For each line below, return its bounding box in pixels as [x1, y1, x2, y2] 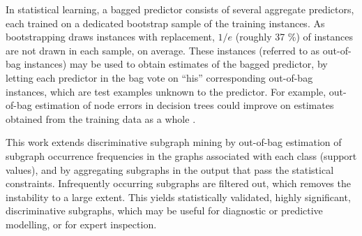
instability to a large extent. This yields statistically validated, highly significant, [6, 189, 351, 204]
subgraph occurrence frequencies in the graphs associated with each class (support [6, 148, 357, 163]
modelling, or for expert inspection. [6, 216, 157, 231]
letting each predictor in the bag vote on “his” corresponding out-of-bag [6, 70, 313, 84]
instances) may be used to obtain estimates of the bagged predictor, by [24, 57, 328, 71]
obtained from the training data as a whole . [6, 111, 196, 126]
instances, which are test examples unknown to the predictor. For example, [6, 84, 326, 98]
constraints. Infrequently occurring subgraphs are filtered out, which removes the [6, 176, 351, 191]
